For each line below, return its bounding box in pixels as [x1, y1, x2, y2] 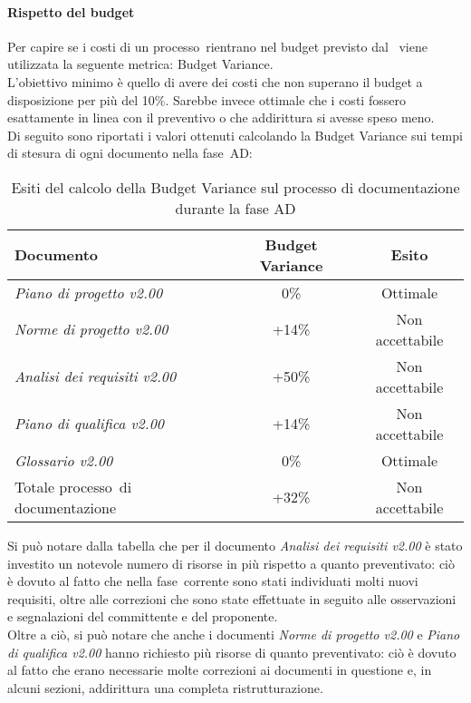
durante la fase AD [175, 197, 296, 219]
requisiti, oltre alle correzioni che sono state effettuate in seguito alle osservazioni [7, 589, 457, 608]
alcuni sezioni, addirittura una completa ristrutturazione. [7, 678, 323, 697]
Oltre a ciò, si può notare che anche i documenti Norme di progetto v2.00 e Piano [7, 624, 460, 643]
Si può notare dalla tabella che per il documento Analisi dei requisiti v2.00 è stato [7, 535, 463, 554]
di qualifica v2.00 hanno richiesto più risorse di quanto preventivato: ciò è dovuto [7, 642, 457, 661]
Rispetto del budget [7, 2, 135, 21]
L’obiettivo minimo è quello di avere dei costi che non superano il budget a [7, 72, 423, 91]
